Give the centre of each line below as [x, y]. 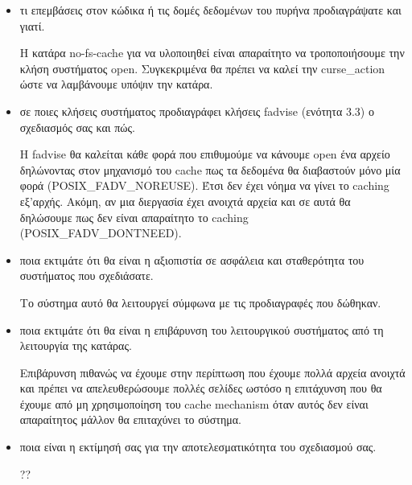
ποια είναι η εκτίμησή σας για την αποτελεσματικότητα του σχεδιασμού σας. [198, 447]
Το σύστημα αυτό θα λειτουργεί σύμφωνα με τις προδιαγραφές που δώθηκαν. [200, 302]
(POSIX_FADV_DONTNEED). [101, 233]
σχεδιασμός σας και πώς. [77, 127]
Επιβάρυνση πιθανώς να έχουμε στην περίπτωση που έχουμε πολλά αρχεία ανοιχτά [212, 372]
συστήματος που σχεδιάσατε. [87, 275]
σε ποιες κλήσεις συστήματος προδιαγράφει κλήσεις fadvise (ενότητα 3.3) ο [197, 111]
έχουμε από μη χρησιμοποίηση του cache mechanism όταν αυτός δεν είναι [194, 403]
